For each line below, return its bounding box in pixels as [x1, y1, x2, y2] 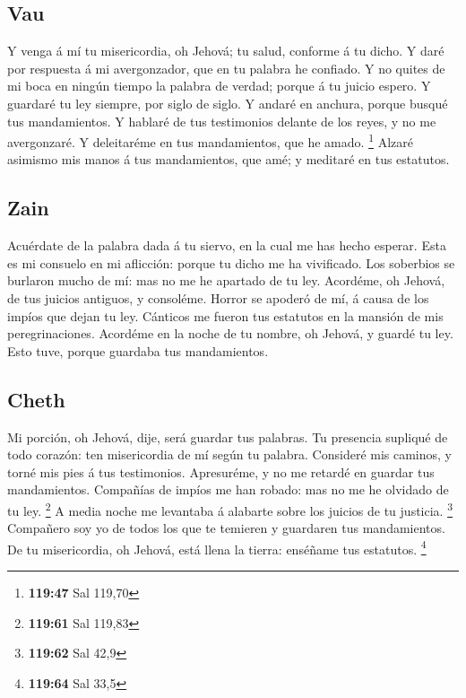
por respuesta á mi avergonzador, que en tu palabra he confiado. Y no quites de [7, 58, 445, 77]
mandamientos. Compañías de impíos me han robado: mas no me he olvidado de [7, 480, 449, 499]
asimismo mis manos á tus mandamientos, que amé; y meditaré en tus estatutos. [7, 150, 450, 169]
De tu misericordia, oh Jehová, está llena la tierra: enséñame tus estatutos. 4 [7, 537, 427, 558]
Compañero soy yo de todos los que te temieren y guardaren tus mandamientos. [7, 519, 445, 537]
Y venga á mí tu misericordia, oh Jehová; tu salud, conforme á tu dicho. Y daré [7, 41, 444, 60]
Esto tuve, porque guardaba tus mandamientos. [7, 341, 269, 360]
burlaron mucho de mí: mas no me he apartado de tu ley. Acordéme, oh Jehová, [7, 271, 445, 290]
